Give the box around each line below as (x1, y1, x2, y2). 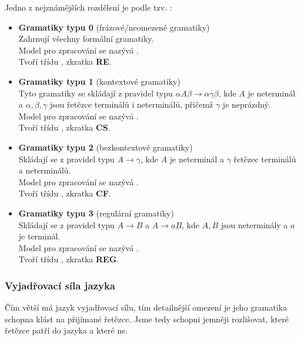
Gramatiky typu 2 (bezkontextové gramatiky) (18, 141, 193, 153)
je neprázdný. (222, 98, 270, 111)
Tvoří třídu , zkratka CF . (18, 187, 111, 199)
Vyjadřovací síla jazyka (5, 278, 115, 292)
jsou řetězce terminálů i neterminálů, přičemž (49, 98, 213, 111)
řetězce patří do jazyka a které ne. (5, 324, 128, 336)
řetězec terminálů (233, 152, 296, 165)
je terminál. (18, 230, 61, 242)
